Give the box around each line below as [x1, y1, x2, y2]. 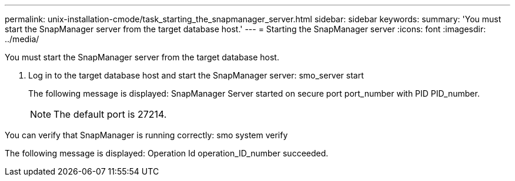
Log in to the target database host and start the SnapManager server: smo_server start [28, 70, 364, 80]
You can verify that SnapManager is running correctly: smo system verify [5, 130, 288, 140]
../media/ [5, 34, 39, 44]
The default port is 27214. [53, 108, 167, 120]
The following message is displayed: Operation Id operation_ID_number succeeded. [5, 148, 329, 158]
